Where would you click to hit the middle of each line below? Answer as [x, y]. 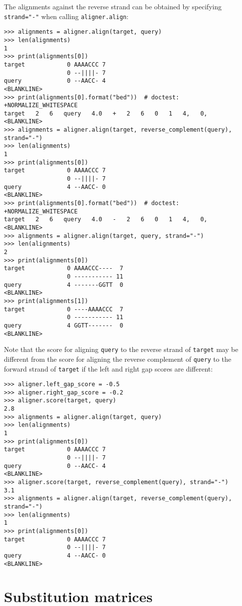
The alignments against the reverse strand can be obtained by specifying [113, 6]
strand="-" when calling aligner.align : [66, 16]
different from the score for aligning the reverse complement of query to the [118, 359]
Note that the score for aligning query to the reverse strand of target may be [121, 349]
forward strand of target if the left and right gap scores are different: [109, 368]
